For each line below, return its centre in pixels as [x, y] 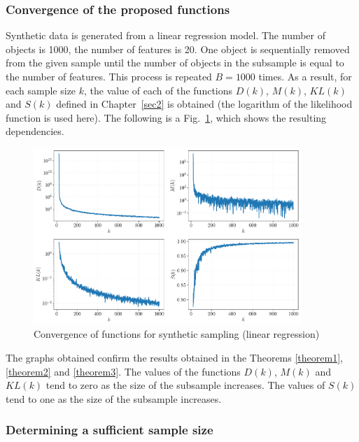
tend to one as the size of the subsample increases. [114, 398]
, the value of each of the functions [159, 90]
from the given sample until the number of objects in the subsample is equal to [175, 63]
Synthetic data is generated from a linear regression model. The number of [166, 35]
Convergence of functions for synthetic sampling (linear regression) [177, 334]
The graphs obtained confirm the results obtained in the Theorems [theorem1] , [174, 357]
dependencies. [35, 131]
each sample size [41, 90]
